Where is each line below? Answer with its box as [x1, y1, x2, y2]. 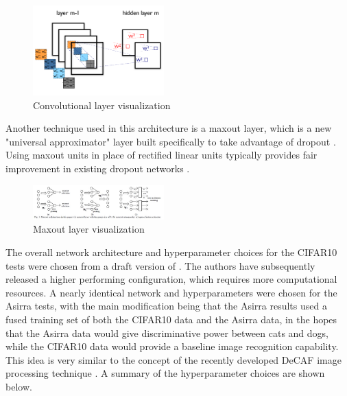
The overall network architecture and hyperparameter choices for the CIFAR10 [5, 245, 337, 259]
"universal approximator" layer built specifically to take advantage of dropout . [5, 134, 336, 148]
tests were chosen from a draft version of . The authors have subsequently [5, 258, 315, 272]
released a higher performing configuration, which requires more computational [5, 272, 337, 286]
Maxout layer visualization [33, 222, 145, 236]
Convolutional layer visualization [33, 97, 171, 112]
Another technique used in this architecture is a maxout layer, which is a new [5, 121, 332, 135]
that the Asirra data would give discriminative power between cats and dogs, [5, 325, 329, 340]
